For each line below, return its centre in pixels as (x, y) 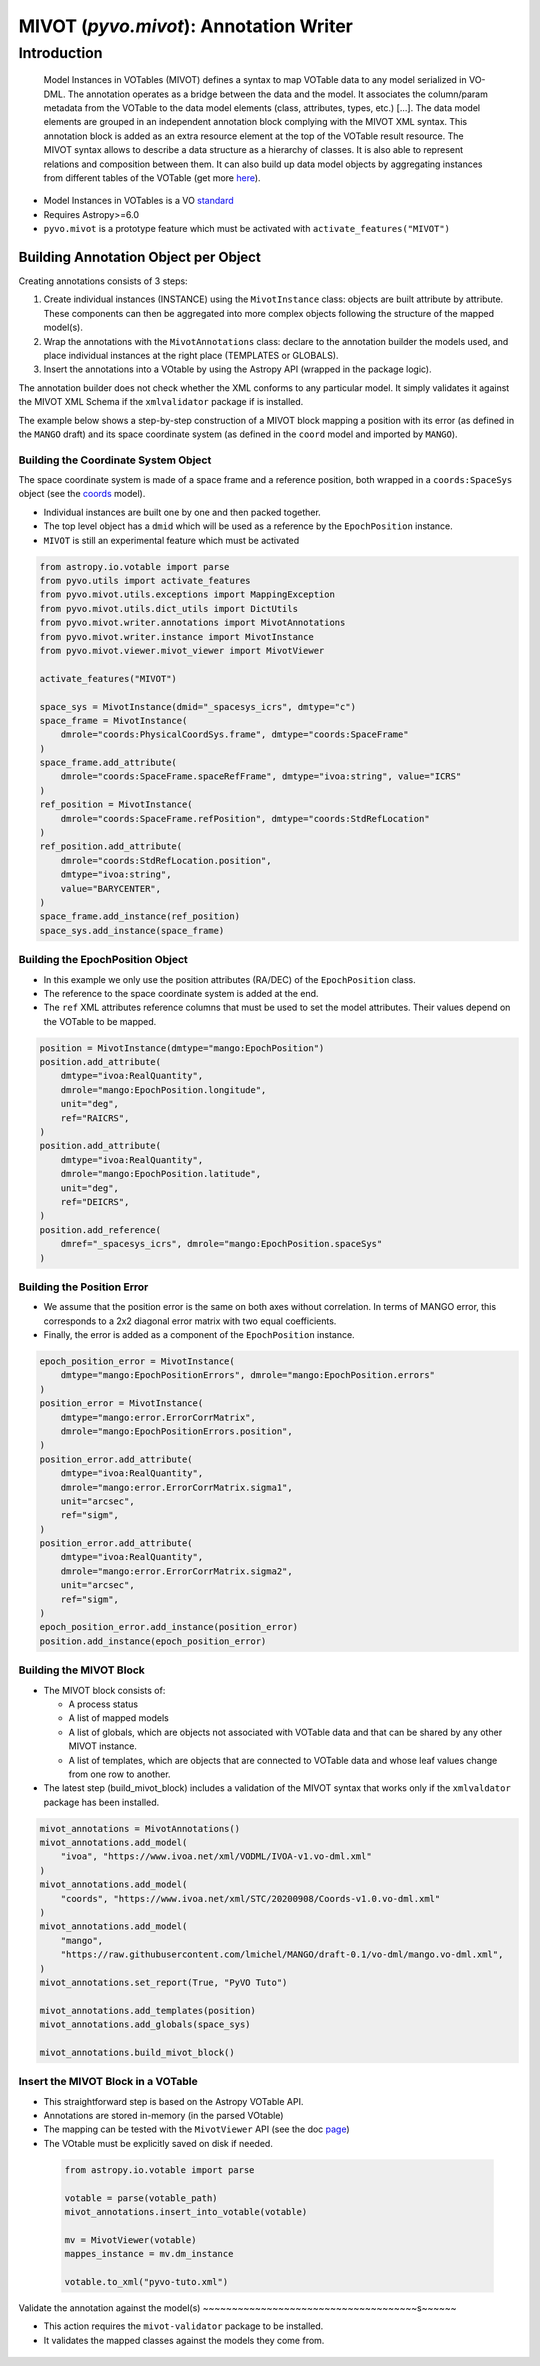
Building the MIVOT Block (81, 1670)
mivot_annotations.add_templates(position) (148, 2010)
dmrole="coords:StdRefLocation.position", (166, 860)
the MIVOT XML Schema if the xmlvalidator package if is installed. (161, 402)
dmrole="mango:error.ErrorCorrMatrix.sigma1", (177, 1487)
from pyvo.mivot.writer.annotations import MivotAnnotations (192, 623)
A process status (103, 1704)
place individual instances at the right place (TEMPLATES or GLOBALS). (191, 355)
